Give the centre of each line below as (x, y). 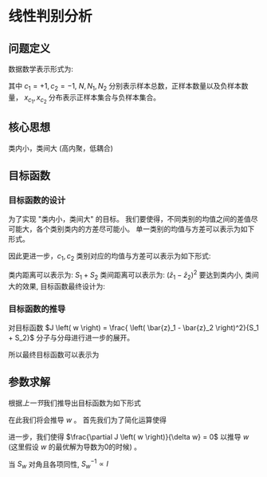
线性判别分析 (51, 16)
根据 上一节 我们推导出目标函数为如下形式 (75, 403)
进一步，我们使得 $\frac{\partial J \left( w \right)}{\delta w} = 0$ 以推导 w (129, 436)
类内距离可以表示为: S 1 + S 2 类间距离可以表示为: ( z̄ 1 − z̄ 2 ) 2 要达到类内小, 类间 (133, 275)
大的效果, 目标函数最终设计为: (57, 286)
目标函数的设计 (37, 200)
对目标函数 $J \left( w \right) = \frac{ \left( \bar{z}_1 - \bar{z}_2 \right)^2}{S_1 (133, 327)
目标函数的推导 (37, 309)
